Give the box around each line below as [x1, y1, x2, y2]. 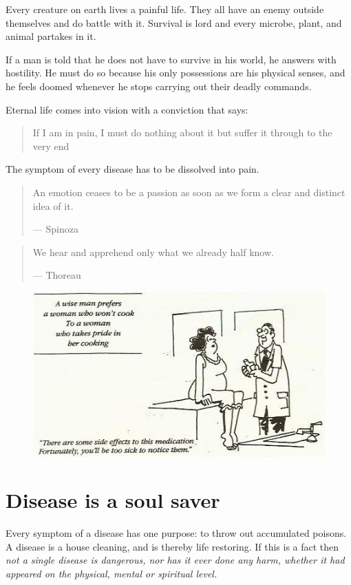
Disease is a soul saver [6, 486, 220, 514]
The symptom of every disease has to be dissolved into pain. [6, 162, 259, 176]
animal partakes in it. [6, 29, 96, 43]
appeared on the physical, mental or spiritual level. [6, 566, 217, 581]
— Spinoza [32, 222, 78, 236]
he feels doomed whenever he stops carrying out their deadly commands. [6, 78, 312, 93]
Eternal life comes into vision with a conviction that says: [6, 102, 248, 116]
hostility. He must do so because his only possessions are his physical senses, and [6, 65, 345, 80]
